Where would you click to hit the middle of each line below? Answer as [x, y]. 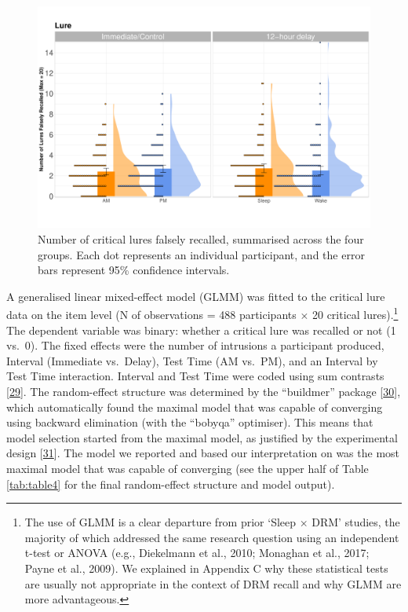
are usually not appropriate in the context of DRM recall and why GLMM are [213, 583]
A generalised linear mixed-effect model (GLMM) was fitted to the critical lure [196, 296]
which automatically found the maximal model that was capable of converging [195, 407]
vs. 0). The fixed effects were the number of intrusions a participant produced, [195, 345]
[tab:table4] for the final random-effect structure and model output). [171, 484]
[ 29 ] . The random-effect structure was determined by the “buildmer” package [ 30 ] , [204, 391]
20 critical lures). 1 [355, 313]
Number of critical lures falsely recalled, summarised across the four [201, 238]
